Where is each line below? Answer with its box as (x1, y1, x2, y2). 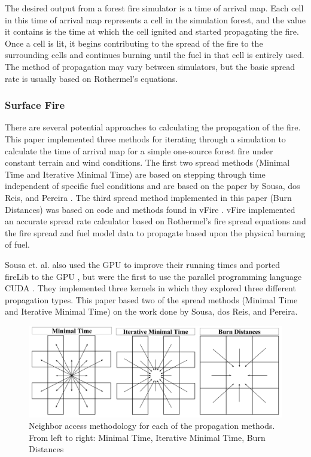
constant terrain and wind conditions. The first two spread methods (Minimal (5, 156, 290, 169)
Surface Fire (5, 98, 65, 112)
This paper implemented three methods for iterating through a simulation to (5, 132, 286, 145)
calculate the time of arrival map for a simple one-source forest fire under (5, 144, 273, 157)
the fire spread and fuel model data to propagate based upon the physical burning (5, 226, 306, 239)
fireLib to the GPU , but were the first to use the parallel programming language (5, 270, 302, 282)
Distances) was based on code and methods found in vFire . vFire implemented (5, 203, 295, 215)
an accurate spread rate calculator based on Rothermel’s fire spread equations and (5, 215, 306, 227)
